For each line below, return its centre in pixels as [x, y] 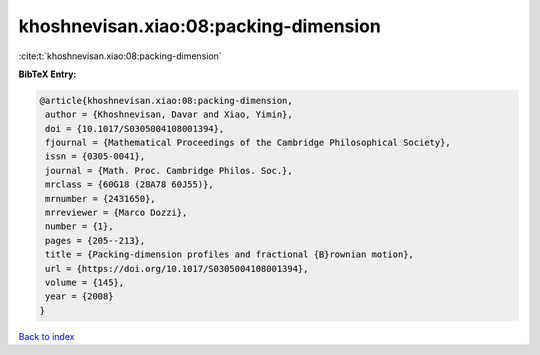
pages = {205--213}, [95, 240]
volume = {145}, [85, 282]
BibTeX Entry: [47, 74]
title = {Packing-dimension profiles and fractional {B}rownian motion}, [230, 254]
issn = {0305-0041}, [95, 156]
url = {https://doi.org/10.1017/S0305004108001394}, [177, 268]
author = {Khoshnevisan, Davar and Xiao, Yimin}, [169, 114]
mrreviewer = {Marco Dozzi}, [116, 213]
